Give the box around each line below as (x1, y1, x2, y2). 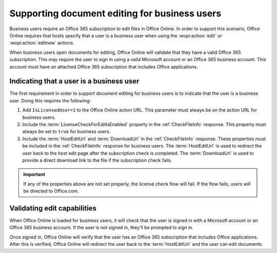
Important (23, 172, 46, 178)
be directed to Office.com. (23, 188, 79, 194)
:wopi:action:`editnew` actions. (9, 40, 74, 46)
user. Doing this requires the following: (9, 97, 91, 103)
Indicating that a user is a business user (9, 77, 140, 86)
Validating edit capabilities (9, 204, 97, 213)
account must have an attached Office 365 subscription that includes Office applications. (9, 64, 199, 70)
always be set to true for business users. (22, 129, 111, 135)
